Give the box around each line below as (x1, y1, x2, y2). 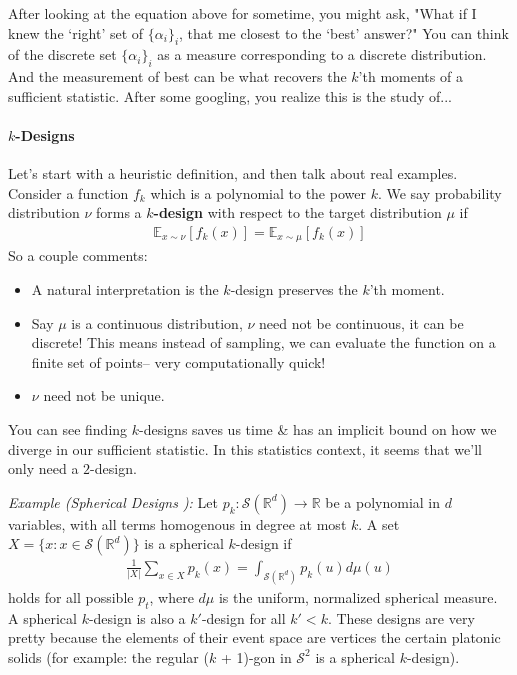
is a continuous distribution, (71, 312, 243, 333)
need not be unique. (43, 385, 165, 406)
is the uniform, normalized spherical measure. (218, 586, 498, 607)
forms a (95, 202, 142, 223)
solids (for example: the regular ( (8, 646, 209, 667)
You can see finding (8, 419, 128, 439)
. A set (358, 513, 400, 534)
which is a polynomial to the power (150, 182, 366, 203)
